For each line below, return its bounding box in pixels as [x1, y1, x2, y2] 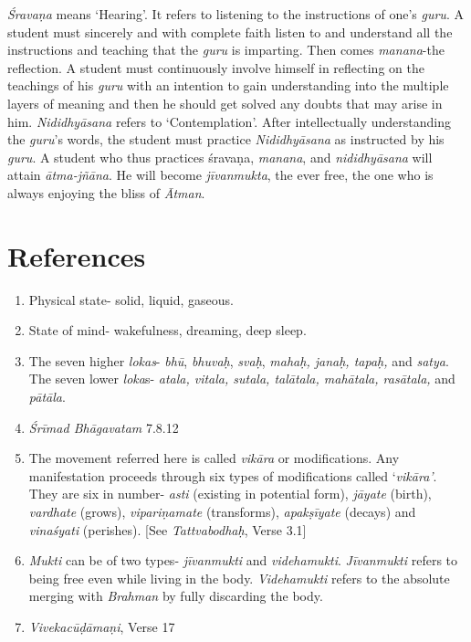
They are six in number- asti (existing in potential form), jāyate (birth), [28, 484, 432, 503]
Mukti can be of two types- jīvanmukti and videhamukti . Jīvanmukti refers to [28, 551, 458, 570]
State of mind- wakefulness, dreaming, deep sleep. [28, 321, 307, 340]
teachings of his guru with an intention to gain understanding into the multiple [7, 76, 449, 95]
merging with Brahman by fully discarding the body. [28, 586, 323, 605]
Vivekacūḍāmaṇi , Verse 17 [28, 616, 175, 636]
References [7, 237, 146, 274]
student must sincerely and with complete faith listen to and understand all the [7, 22, 453, 41]
